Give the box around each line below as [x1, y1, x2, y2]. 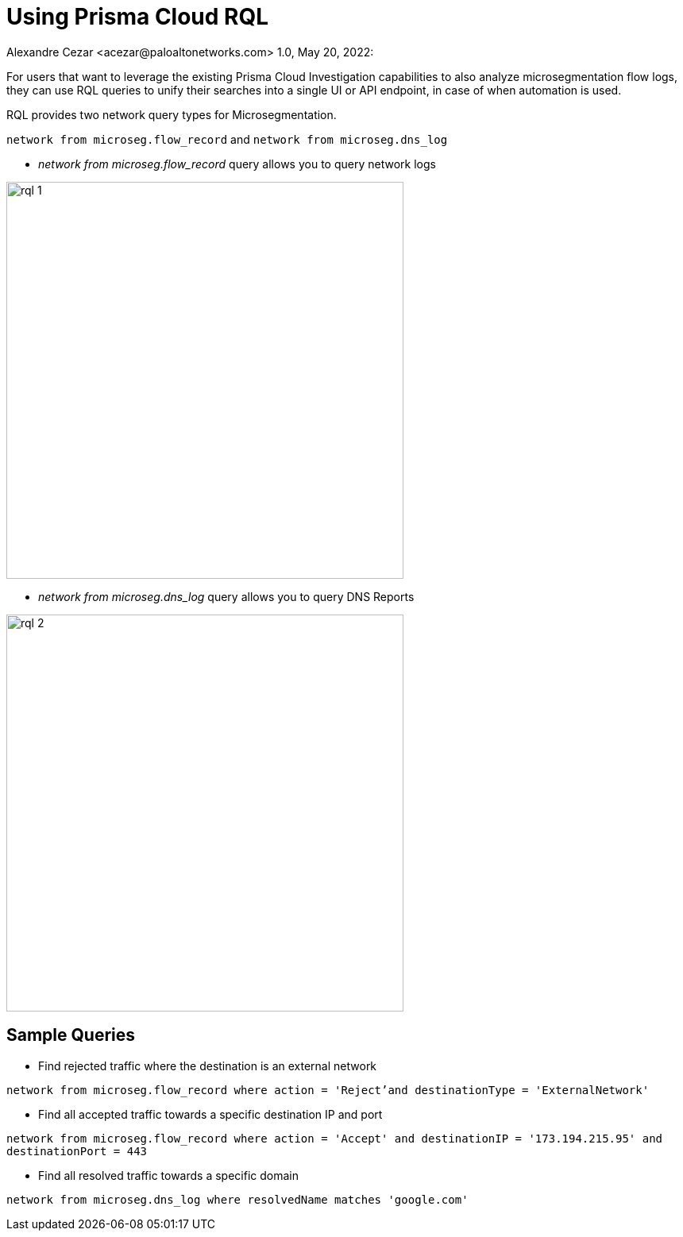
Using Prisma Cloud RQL [6, 3, 269, 30]
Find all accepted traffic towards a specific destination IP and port [38, 1107, 383, 1121]
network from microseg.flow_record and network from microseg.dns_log [6, 132, 448, 146]
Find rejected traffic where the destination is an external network [38, 1058, 377, 1073]
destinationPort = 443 [6, 1144, 148, 1158]
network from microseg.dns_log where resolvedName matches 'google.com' [6, 1193, 469, 1206]
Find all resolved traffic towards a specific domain [38, 1168, 299, 1182]
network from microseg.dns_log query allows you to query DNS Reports [38, 589, 415, 603]
